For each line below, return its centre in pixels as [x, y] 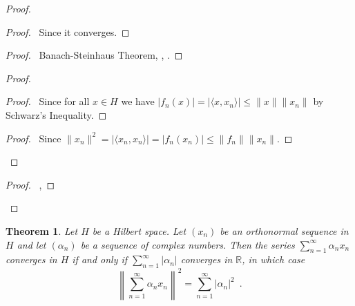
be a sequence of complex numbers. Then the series [188, 244]
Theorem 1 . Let [42, 230]
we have [138, 101]
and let [31, 244]
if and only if [100, 259]
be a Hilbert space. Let [139, 230]
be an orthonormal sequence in [284, 230]
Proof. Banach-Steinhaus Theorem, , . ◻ [94, 55]
